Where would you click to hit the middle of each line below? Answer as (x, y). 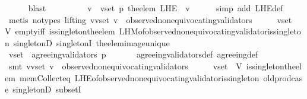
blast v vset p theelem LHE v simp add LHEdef (156, 8)
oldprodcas (283, 77)
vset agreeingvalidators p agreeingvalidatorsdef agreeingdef (133, 54)
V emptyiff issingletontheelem (60, 31)
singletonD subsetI (47, 89)
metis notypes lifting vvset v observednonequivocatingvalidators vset (150, 19)
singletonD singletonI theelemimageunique (91, 42)
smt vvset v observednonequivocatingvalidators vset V (125, 66)
